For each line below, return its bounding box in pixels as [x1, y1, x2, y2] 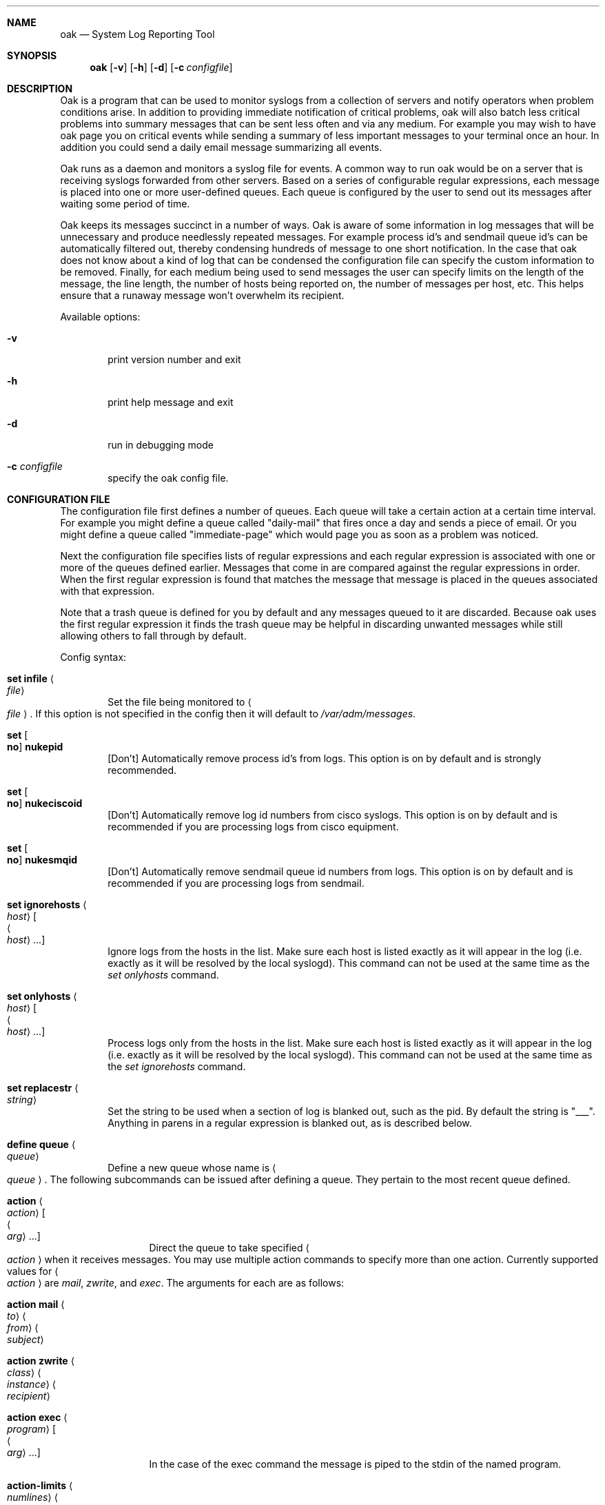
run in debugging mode [107, 439, 214, 451]
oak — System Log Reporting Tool [60, 28, 215, 40]
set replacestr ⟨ [7, 1082, 79, 1094]
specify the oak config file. [107, 472, 229, 484]
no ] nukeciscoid [7, 797, 83, 809]
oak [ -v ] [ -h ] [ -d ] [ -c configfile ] [90, 61, 233, 73]
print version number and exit [107, 354, 241, 365]
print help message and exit [107, 396, 234, 408]
